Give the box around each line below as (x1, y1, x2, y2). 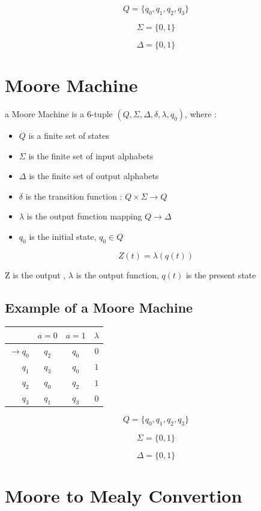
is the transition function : (25, 189, 122, 202)
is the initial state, (29, 230, 97, 242)
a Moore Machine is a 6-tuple (5, 107, 113, 120)
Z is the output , (5, 268, 66, 281)
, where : (185, 107, 217, 120)
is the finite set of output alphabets (29, 170, 159, 182)
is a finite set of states (28, 129, 109, 141)
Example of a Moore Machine (5, 298, 193, 316)
